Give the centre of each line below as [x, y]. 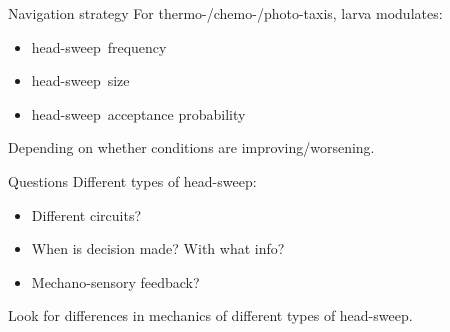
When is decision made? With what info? [158, 248]
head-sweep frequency [99, 46]
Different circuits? [86, 214]
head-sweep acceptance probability [138, 113]
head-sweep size [80, 80]
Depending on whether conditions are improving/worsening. [191, 147]
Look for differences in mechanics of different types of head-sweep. [210, 315]
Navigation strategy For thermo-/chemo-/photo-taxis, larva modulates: [225, 13]
